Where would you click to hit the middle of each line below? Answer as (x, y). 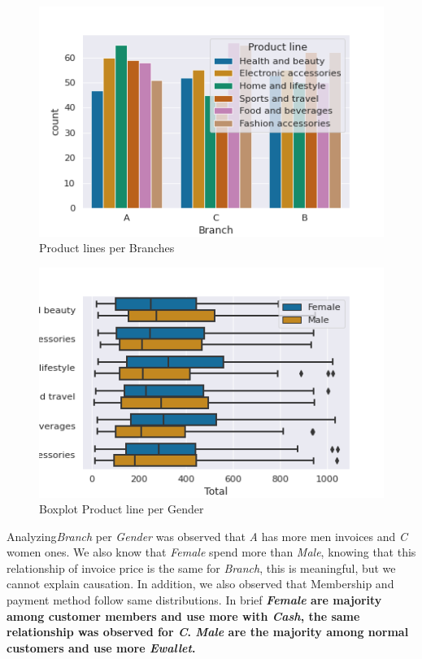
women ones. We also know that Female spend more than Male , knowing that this (211, 552)
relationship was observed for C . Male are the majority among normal (208, 632)
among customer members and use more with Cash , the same (183, 615)
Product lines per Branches (107, 248)
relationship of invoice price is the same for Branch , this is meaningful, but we (201, 567)
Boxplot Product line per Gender (122, 509)
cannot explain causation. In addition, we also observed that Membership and (200, 584)
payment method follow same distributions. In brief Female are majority (194, 600)
